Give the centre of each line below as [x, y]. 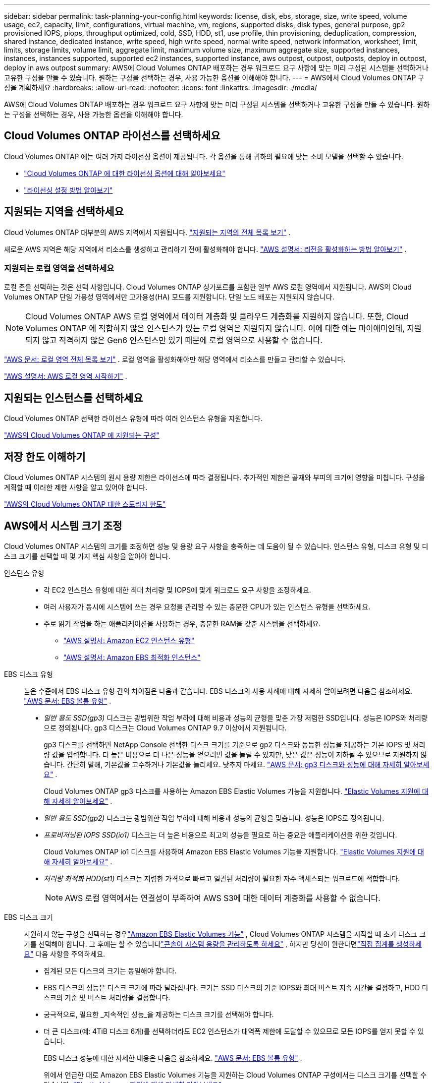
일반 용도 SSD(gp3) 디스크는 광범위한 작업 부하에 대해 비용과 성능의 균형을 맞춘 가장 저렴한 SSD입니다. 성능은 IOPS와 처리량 [236, 718]
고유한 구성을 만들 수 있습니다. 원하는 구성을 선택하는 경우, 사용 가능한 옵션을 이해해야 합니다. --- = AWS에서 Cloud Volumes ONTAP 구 [214, 78]
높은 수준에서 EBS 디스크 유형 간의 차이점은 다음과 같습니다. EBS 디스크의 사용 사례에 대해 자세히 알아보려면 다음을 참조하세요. [218, 691]
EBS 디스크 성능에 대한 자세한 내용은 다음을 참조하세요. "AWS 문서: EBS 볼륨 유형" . [173, 1058]
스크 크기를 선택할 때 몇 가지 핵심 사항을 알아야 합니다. [87, 556]
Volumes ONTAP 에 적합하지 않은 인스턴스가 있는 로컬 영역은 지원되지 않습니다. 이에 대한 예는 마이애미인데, [215, 329]
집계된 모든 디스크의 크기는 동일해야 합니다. [110, 970]
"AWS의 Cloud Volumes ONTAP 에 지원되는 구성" [82, 435]
